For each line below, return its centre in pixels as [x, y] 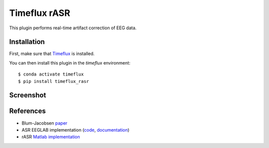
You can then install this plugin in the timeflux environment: [70, 63]
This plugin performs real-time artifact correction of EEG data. [73, 28]
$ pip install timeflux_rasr [54, 81]
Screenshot [28, 95]
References [27, 111]
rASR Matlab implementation [51, 137]
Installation [27, 42]
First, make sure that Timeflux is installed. [52, 54]
